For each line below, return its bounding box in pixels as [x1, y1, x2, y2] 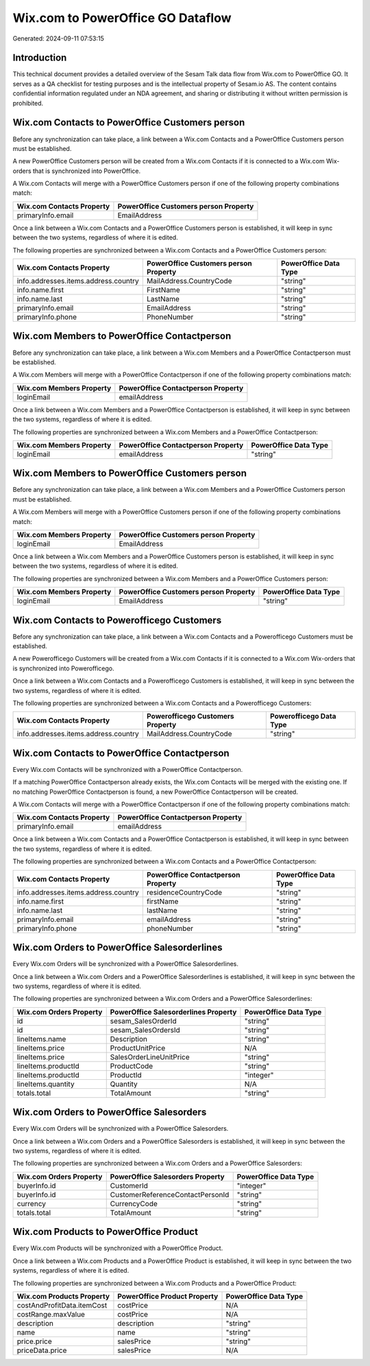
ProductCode [110, 1061, 153, 1070]
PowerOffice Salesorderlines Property [110, 1007, 237, 1017]
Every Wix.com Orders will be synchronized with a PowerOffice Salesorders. [12, 1124, 229, 1133]
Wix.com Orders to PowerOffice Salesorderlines [12, 942, 223, 954]
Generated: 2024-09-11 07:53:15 [12, 34, 104, 43]
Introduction [12, 52, 67, 64]
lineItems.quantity [16, 1079, 75, 1089]
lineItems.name [16, 1034, 66, 1044]
